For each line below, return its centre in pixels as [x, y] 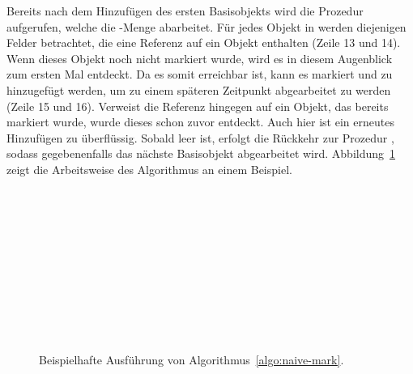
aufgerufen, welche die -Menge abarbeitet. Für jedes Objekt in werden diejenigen [206, 26]
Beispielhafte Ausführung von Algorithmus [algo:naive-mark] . [192, 360]
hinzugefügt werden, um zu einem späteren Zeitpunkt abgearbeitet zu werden [199, 89]
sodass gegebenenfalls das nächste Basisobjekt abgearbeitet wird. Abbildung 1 [201, 153]
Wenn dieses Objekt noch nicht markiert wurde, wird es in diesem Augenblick [200, 58]
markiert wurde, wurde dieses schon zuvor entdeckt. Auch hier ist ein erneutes [200, 122]
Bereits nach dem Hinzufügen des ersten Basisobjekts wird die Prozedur [185, 11]
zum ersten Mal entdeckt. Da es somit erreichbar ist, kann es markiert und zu [200, 74]
